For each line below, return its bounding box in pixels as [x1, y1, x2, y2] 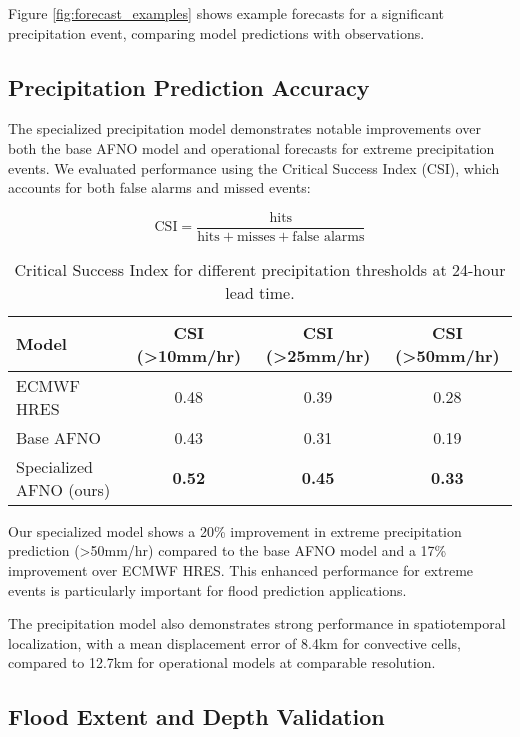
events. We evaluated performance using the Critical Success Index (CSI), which [8, 157, 500, 178]
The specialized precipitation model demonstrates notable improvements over [8, 118, 481, 139]
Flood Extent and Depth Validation [8, 701, 385, 732]
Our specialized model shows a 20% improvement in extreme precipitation [8, 520, 462, 541]
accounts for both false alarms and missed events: [8, 177, 311, 198]
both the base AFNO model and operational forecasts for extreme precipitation [8, 137, 495, 158]
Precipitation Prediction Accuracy [8, 71, 370, 102]
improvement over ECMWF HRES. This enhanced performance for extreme [8, 560, 474, 581]
